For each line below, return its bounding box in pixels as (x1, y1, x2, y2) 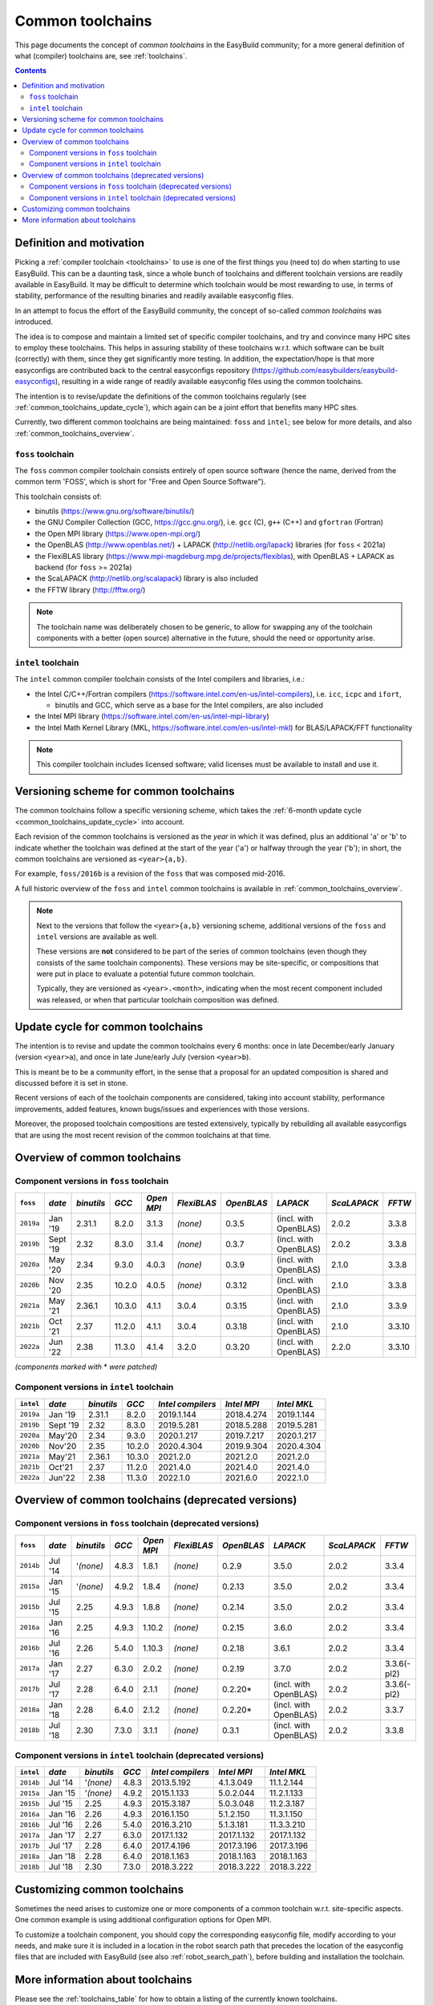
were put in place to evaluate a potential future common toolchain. (36, 969, 256, 978)
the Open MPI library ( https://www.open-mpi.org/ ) (34, 529, 200, 538)
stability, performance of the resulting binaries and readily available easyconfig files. (14, 291, 294, 301)
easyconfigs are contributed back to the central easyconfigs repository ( (14, 365, 255, 375)
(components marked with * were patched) (14, 1362, 158, 1371)
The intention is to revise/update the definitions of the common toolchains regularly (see (14, 391, 307, 401)
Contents (14, 66, 47, 75)
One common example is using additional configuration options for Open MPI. (14, 1915, 272, 1925)
